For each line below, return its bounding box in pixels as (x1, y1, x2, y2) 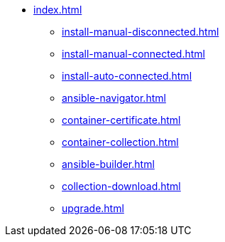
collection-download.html (62, 180, 181, 192)
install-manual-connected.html (62, 48, 205, 60)
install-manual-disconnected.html (62, 26, 219, 38)
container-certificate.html (62, 114, 181, 126)
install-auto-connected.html (62, 70, 192, 82)
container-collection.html (62, 136, 179, 148)
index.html (33, 4, 82, 16)
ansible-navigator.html (62, 92, 166, 104)
